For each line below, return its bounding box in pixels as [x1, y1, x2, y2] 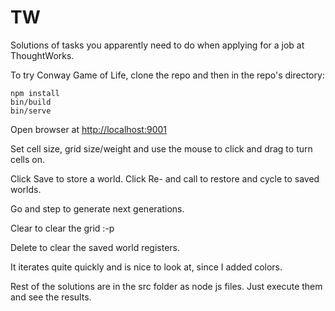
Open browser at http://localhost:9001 [10, 123, 168, 135]
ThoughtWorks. [10, 49, 75, 61]
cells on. [10, 153, 45, 165]
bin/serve [10, 106, 52, 116]
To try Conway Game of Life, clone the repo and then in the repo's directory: [10, 69, 325, 81]
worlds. [10, 183, 42, 195]
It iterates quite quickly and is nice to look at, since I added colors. [10, 261, 283, 273]
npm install [10, 88, 60, 98]
